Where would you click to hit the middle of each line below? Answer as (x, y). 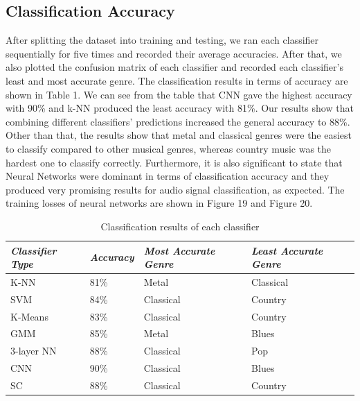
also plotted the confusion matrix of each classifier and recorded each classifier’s (174, 67)
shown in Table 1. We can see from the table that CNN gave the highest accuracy (179, 94)
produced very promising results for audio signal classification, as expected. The (175, 189)
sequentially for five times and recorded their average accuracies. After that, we (174, 53)
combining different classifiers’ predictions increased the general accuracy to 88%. (178, 121)
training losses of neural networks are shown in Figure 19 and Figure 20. (159, 203)
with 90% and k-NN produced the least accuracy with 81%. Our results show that (180, 108)
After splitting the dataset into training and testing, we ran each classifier (162, 40)
